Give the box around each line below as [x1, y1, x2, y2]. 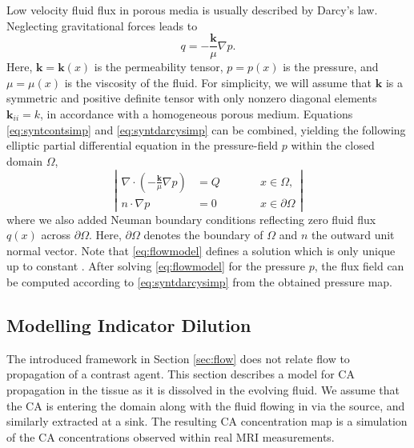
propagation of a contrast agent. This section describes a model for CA [6, 366, 355, 382]
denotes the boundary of [143, 226, 263, 243]
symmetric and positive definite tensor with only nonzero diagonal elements [6, 90, 377, 106]
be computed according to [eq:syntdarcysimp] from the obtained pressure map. [6, 274, 392, 290]
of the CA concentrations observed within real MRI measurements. [6, 428, 335, 445]
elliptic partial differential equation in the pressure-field [6, 137, 279, 154]
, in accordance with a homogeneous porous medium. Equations [40, 106, 353, 122]
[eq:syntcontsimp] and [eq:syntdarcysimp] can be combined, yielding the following [6, 121, 406, 138]
